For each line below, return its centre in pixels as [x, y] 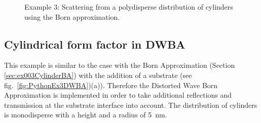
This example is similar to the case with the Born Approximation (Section [120, 65]
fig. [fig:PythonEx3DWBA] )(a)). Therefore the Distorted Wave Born [111, 85]
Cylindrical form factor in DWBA [95, 44]
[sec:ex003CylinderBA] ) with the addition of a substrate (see [98, 75]
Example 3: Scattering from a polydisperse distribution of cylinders [129, 7]
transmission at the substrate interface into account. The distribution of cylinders [131, 105]
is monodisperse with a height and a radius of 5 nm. [86, 115]
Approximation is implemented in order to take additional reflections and [118, 95]
